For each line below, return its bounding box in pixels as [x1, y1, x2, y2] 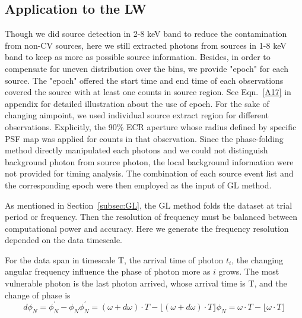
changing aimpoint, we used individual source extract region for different [5, 109, 269, 121]
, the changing [231, 253, 283, 266]
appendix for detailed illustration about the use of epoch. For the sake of [5, 97, 269, 109]
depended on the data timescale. [5, 234, 123, 246]
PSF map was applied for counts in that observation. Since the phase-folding [5, 132, 284, 144]
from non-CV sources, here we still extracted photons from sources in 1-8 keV [5, 39, 287, 51]
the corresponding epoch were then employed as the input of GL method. [5, 178, 272, 191]
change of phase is [5, 288, 71, 301]
